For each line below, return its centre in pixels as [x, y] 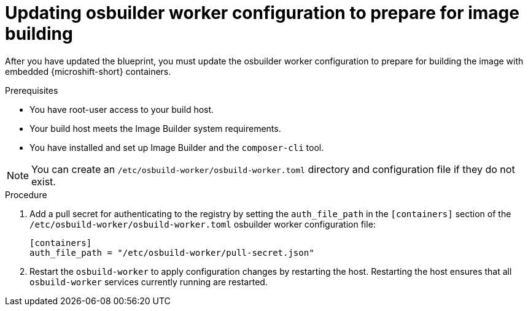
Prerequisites [32, 90]
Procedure [26, 194]
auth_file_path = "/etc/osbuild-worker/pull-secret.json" [172, 252]
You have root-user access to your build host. [122, 109]
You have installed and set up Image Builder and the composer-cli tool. [177, 147]
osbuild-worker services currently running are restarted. [149, 282]
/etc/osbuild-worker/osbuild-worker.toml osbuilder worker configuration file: [203, 224]
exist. [44, 181]
